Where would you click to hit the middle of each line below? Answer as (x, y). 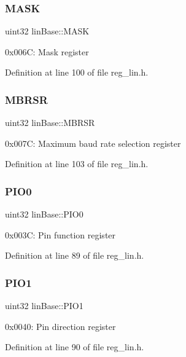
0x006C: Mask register (47, 51)
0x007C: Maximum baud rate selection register (93, 143)
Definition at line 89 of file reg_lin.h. (75, 255)
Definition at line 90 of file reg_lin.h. (75, 347)
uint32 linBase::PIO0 (44, 214)
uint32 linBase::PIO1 (44, 306)
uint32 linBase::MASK (47, 31)
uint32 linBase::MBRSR (50, 123)
